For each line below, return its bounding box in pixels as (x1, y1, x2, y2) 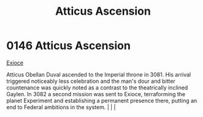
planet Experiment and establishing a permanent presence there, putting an (6, 97, 197, 104)
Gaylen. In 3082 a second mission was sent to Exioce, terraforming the (6, 90, 186, 97)
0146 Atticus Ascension (6, 39, 131, 53)
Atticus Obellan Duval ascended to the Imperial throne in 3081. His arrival (6, 70, 191, 78)
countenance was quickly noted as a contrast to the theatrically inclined (6, 84, 188, 91)
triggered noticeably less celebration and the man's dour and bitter (6, 77, 176, 85)
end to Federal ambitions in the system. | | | (6, 103, 116, 111)
